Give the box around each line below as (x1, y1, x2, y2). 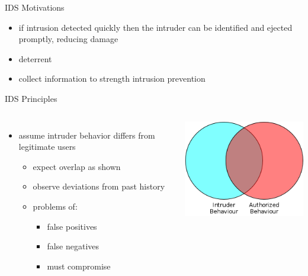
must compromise (47, 259, 111, 272)
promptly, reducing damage (18, 33, 118, 45)
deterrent (18, 52, 52, 65)
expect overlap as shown (33, 160, 121, 172)
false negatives (47, 240, 100, 252)
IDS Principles (5, 92, 57, 104)
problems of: (33, 200, 78, 212)
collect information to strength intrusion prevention (18, 72, 206, 85)
